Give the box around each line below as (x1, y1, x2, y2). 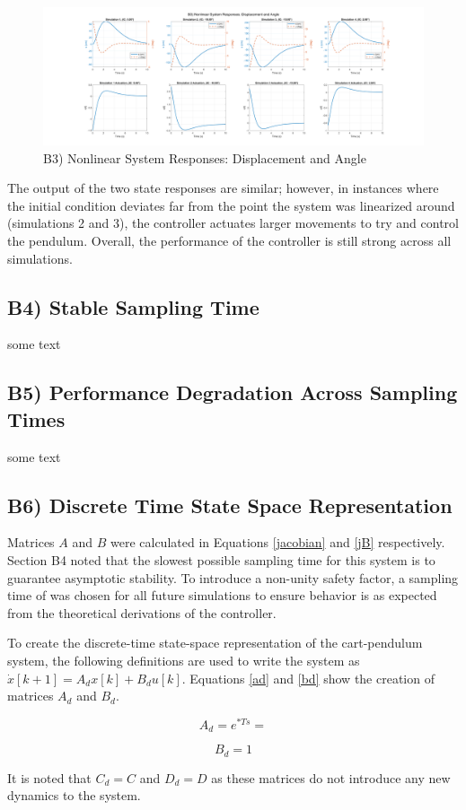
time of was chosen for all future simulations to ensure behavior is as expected (7, 586, 437, 605)
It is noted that (7, 768, 92, 787)
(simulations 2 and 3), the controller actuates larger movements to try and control (7, 213, 459, 232)
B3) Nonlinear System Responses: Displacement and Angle (43, 148, 366, 167)
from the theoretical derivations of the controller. (7, 603, 277, 622)
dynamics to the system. (7, 786, 141, 805)
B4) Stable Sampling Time (7, 292, 259, 320)
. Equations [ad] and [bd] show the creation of (181, 668, 435, 687)
